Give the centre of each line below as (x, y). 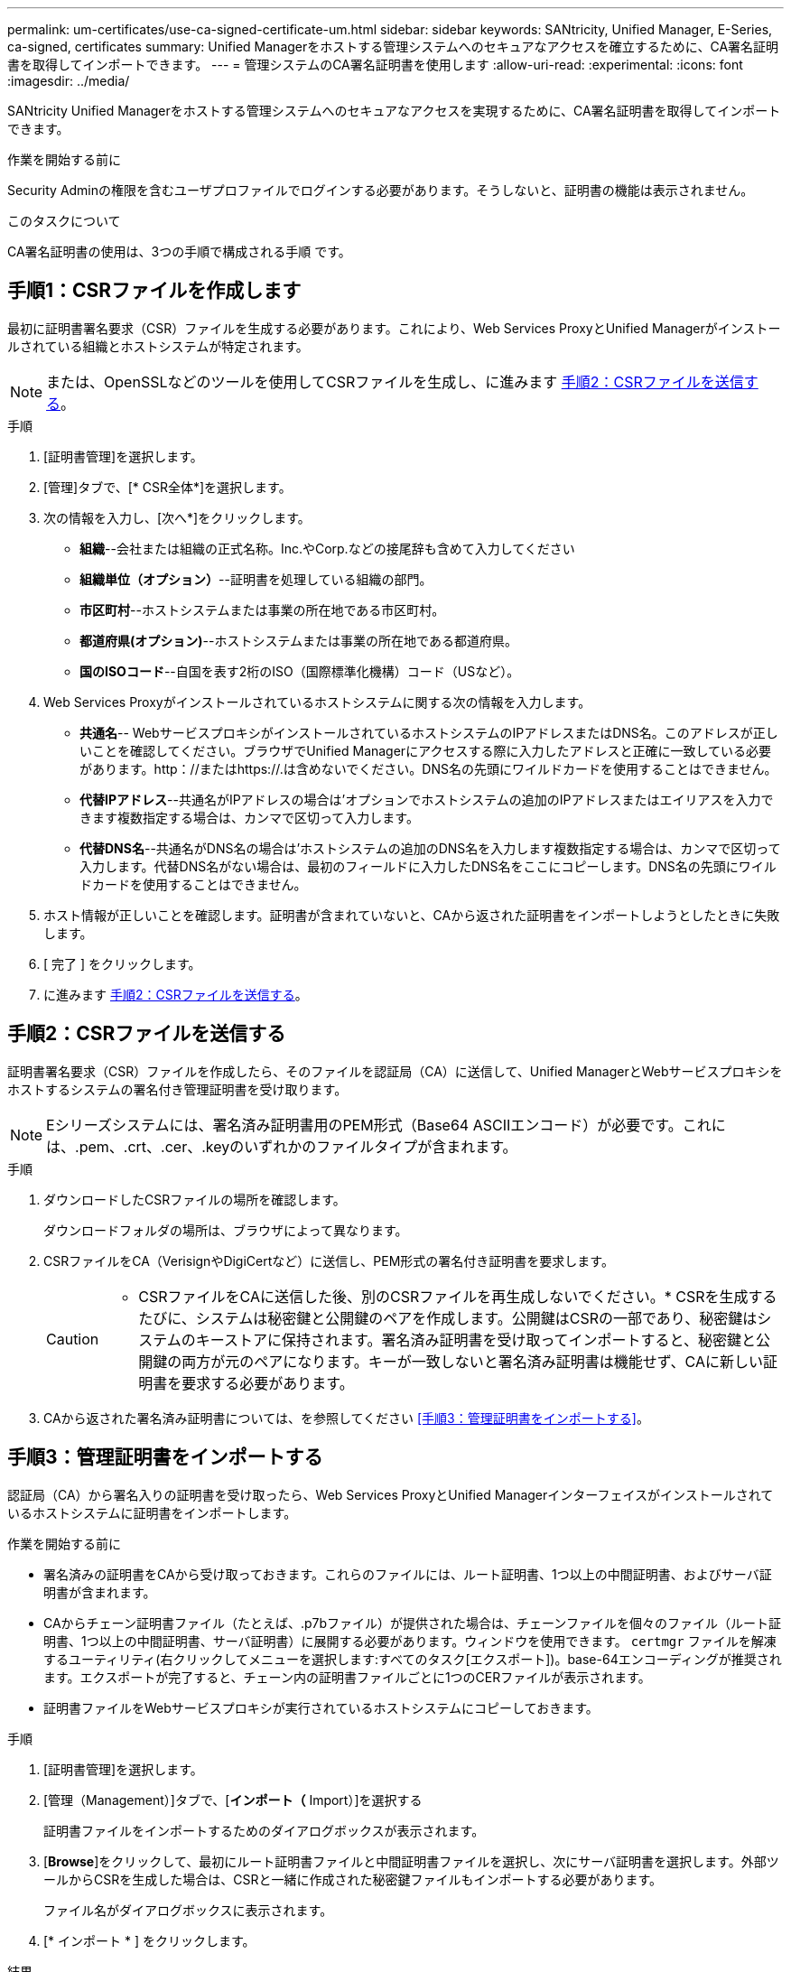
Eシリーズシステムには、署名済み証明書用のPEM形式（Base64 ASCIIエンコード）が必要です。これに (386, 1125)
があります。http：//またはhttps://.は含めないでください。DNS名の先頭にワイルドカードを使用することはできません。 (428, 768)
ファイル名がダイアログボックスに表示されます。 (188, 1910)
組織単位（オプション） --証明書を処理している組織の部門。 (256, 579)
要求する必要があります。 (268, 1383)
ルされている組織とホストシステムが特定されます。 (158, 346)
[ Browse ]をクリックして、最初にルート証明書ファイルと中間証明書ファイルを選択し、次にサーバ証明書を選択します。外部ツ (411, 1861)
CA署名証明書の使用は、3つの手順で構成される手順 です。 (179, 251)
